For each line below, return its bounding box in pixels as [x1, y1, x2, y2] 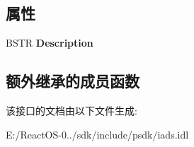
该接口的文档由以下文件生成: [6, 103, 137, 117]
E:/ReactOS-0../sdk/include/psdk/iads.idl [6, 127, 189, 141]
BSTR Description [6, 35, 93, 50]
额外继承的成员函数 [6, 70, 139, 92]
